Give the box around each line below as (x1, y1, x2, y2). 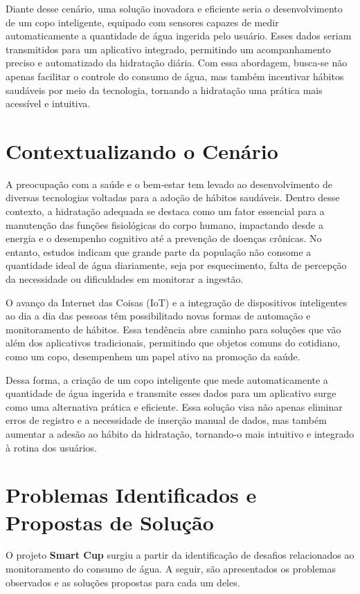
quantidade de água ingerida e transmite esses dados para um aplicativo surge (6, 386, 336, 400)
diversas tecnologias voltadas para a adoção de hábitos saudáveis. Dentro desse (6, 190, 340, 205)
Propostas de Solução (6, 508, 214, 536)
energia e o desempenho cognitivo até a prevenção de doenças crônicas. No (6, 231, 322, 245)
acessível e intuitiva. (6, 96, 91, 111)
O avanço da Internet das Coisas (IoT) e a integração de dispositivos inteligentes (6, 295, 348, 309)
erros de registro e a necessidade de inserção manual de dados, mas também (6, 413, 327, 427)
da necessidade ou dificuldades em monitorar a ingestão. (6, 272, 244, 286)
